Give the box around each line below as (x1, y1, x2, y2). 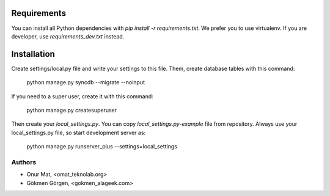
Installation (11, 49, 55, 59)
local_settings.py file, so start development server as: (11, 129, 146, 136)
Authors (11, 158, 37, 166)
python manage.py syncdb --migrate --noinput (26, 79, 145, 86)
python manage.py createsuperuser (26, 106, 117, 114)
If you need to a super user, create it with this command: (11, 92, 154, 100)
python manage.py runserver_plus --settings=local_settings (26, 143, 177, 150)
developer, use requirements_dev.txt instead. (11, 32, 125, 40)
